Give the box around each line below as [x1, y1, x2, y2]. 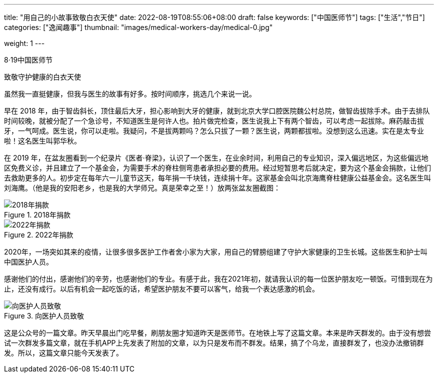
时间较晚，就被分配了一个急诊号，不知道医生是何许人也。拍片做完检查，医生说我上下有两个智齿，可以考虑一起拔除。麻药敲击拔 [4, 116, 424, 125]
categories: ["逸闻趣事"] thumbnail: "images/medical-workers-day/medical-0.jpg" [4, 23, 273, 31]
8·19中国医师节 [4, 55, 53, 64]
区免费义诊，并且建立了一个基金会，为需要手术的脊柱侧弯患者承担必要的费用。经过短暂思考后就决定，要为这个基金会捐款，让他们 [4, 163, 431, 172]
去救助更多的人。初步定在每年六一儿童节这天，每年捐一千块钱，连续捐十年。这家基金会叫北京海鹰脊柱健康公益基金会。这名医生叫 [4, 173, 431, 182]
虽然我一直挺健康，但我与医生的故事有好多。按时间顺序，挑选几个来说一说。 [4, 89, 256, 98]
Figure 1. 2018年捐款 [4, 210, 71, 219]
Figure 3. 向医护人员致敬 [4, 311, 84, 320]
